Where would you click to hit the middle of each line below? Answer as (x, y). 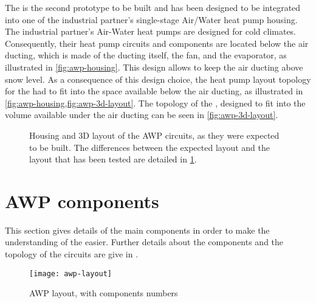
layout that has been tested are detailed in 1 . (113, 159)
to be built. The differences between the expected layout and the (149, 147)
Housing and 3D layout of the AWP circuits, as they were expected (154, 135)
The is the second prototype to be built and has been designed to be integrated (153, 7)
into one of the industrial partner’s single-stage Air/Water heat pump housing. (151, 19)
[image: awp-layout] (71, 273)
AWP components (82, 200)
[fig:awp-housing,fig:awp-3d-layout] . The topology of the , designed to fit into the (155, 103)
